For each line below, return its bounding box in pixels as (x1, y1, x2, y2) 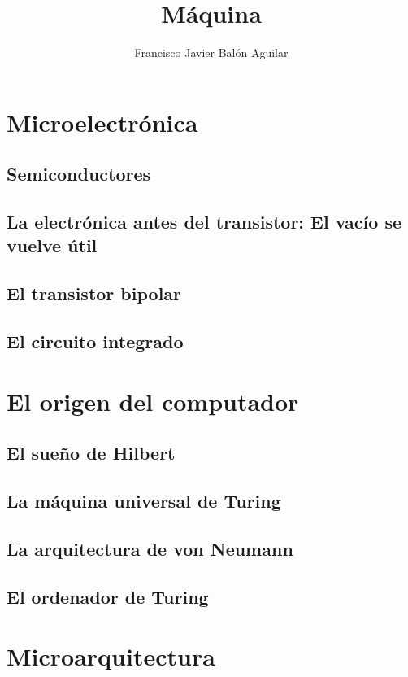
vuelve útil (7, 233, 98, 258)
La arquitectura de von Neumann (7, 535, 293, 561)
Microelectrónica (7, 105, 198, 138)
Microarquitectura (7, 640, 215, 673)
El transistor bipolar (7, 281, 182, 306)
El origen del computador (7, 384, 299, 417)
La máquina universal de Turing (7, 487, 281, 513)
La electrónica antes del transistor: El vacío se (7, 209, 402, 234)
